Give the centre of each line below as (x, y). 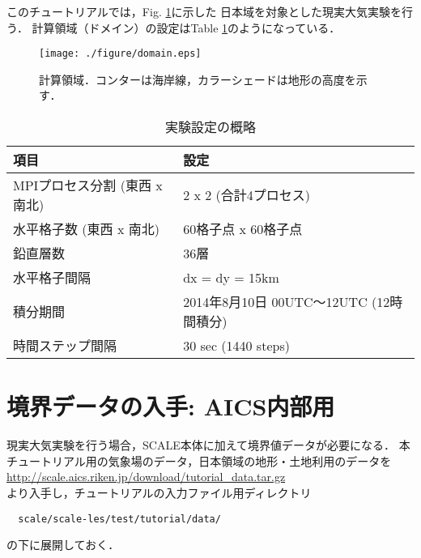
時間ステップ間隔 (65, 346)
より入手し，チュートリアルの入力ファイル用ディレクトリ (159, 492)
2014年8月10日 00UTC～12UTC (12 (287, 302)
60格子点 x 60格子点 (243, 229)
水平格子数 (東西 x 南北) (86, 229)
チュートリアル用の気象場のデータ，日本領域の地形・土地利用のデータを (199, 460)
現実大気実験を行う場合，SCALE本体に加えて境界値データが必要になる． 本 (208, 445)
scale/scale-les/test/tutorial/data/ (119, 519)
